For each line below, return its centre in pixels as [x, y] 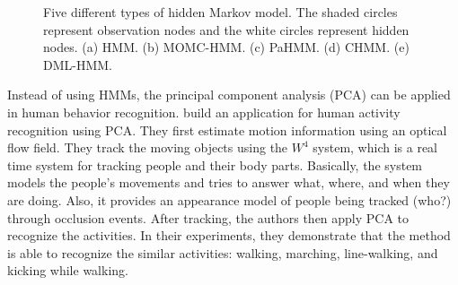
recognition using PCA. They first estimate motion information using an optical [227, 130]
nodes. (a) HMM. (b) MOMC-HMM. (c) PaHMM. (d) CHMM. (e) [226, 47]
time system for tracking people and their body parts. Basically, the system [215, 164]
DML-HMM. [78, 64]
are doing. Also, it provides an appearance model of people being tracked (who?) [229, 199]
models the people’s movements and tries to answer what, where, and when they [229, 182]
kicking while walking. [68, 270]
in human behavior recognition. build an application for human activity [204, 112]
